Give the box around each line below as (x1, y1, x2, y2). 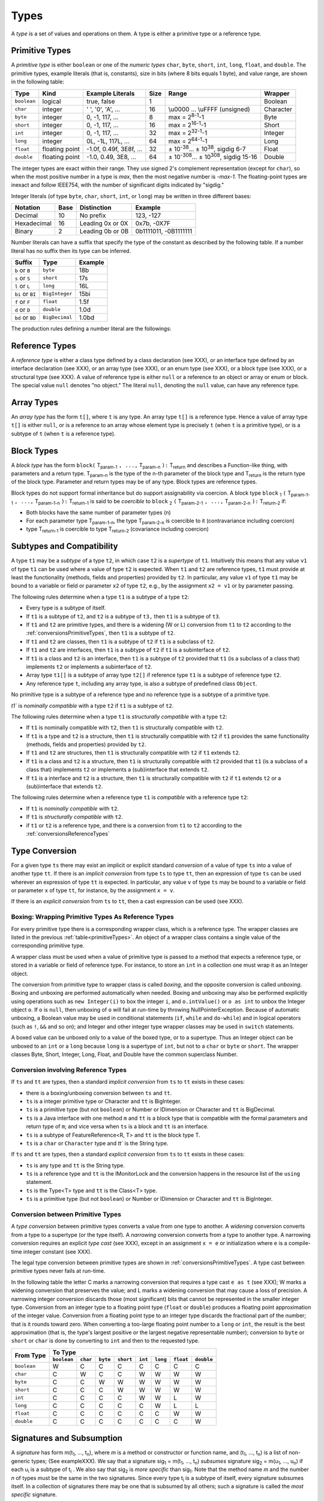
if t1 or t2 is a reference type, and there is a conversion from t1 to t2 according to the (26, 821, 242, 829)
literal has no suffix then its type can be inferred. (11, 247, 131, 255)
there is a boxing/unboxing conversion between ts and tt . (26, 1089, 172, 1096)
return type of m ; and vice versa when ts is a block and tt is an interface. (26, 1123, 209, 1130)
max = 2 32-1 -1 (168, 128, 208, 137)
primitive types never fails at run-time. (11, 1267, 106, 1275)
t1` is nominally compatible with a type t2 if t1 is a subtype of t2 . (11, 702, 174, 709)
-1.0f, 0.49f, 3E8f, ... (86, 145, 143, 153)
